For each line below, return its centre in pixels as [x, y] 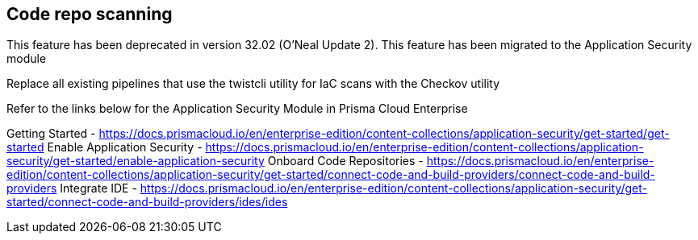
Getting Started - [51, 134]
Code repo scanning [90, 14]
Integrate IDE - [98, 188]
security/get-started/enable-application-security [136, 161]
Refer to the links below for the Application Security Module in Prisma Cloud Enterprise [237, 109]
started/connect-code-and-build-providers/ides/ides [147, 202]
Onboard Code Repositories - [345, 161]
